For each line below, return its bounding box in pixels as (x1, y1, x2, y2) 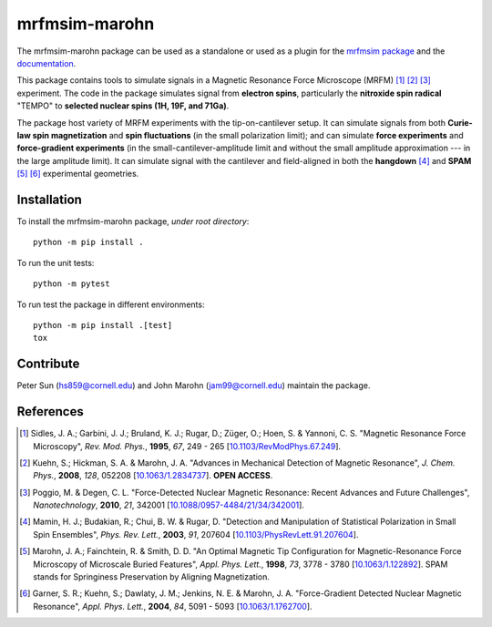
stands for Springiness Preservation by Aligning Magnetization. (33, 571, 271, 582)
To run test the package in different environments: (16, 299, 205, 310)
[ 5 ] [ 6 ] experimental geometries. (16, 169, 139, 180)
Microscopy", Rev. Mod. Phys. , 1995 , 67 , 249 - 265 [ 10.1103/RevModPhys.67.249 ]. (33, 440, 342, 451)
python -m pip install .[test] (33, 320, 173, 330)
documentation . (16, 57, 77, 68)
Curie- (447, 117, 473, 128)
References (16, 404, 84, 419)
